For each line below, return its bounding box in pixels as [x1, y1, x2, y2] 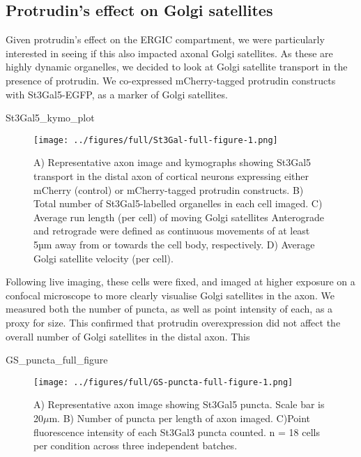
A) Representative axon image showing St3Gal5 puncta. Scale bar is [33, 397, 325, 412]
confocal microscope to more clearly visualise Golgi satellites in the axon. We [6, 287, 335, 302]
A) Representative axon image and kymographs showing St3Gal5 [33, 155, 312, 170]
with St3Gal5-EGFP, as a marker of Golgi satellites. [6, 87, 228, 101]
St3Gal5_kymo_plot [6, 110, 95, 125]
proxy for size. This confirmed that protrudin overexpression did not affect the [6, 315, 341, 329]
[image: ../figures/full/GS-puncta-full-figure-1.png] [33, 377, 293, 387]
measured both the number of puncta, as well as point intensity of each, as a [6, 301, 333, 316]
